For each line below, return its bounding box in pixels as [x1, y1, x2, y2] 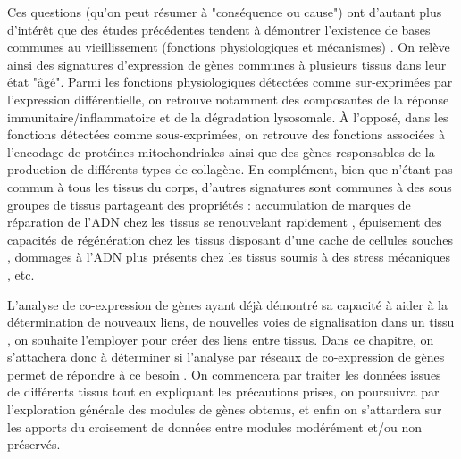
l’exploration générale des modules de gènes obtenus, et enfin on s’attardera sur [7, 400, 442, 419]
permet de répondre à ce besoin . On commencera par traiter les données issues [7, 364, 441, 383]
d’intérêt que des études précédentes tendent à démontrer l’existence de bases [7, 20, 431, 38]
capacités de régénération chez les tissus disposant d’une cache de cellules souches [7, 229, 453, 248]
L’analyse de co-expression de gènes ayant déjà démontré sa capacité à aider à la [7, 295, 448, 313]
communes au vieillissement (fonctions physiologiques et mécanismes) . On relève [7, 38, 450, 56]
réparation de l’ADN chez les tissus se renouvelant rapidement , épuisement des [7, 213, 442, 231]
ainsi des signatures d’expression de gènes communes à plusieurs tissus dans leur [7, 54, 447, 73]
